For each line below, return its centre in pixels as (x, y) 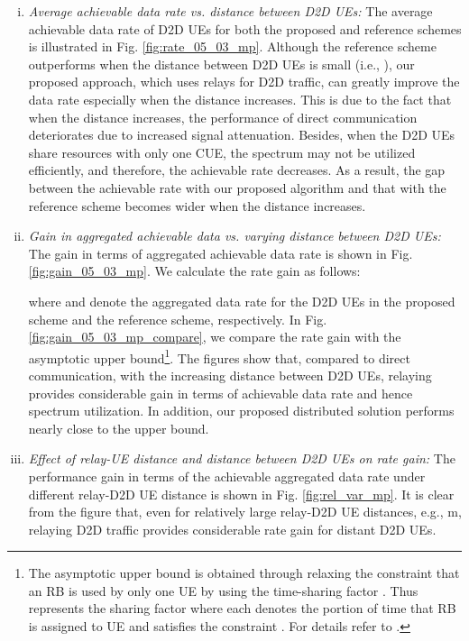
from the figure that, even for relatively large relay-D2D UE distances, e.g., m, (245, 512)
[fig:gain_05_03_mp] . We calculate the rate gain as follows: (194, 271)
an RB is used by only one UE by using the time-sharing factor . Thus (223, 590)
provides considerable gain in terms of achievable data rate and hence (221, 393)
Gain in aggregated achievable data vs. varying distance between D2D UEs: (234, 236)
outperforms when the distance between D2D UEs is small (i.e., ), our (221, 64)
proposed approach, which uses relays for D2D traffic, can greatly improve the (244, 82)
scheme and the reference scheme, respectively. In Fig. (178, 319)
